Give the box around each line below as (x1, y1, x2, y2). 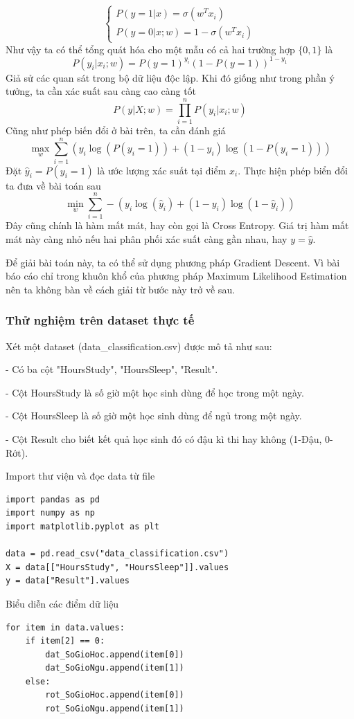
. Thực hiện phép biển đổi (238, 163, 348, 177)
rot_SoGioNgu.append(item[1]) (45, 704, 184, 714)
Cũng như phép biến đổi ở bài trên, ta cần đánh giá (6, 122, 226, 137)
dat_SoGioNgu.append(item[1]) (45, 663, 184, 673)
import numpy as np (6, 508, 95, 518)
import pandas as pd (6, 494, 100, 504)
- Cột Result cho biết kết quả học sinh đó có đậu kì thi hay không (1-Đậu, (6, 431, 322, 446)
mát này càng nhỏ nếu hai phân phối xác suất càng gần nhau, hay (6, 232, 287, 246)
